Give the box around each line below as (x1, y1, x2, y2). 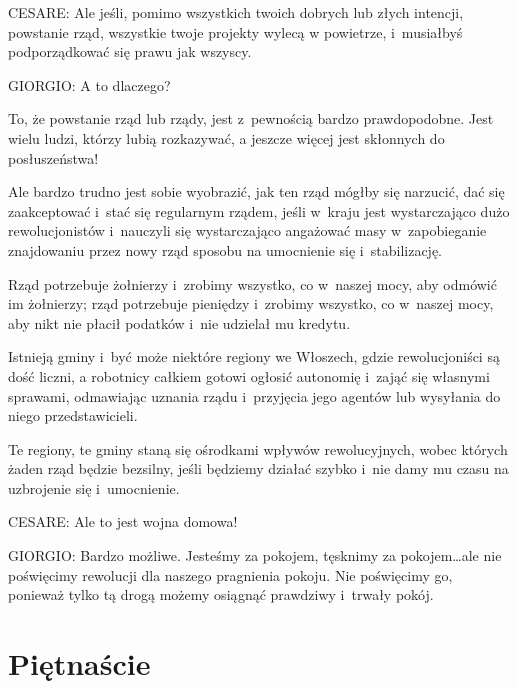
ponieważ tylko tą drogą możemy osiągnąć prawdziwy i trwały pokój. (8, 584, 434, 605)
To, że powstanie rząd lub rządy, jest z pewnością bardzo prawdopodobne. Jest (8, 108, 494, 129)
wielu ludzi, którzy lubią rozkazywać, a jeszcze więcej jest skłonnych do (8, 127, 445, 148)
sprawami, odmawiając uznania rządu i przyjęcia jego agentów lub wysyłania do (8, 385, 501, 406)
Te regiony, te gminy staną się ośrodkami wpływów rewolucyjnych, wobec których (8, 438, 508, 459)
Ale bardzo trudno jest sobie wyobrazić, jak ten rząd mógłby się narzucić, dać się (8, 181, 505, 202)
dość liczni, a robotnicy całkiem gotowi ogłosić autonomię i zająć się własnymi (8, 365, 490, 386)
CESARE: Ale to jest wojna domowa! (8, 511, 238, 532)
